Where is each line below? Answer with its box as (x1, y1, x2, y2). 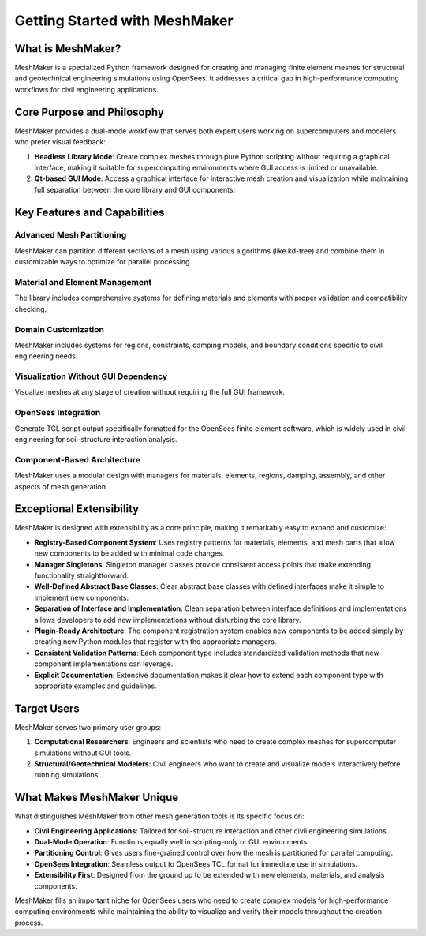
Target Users (14, 702, 80, 715)
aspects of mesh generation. (14, 481, 108, 491)
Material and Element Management (14, 277, 152, 288)
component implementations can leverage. (34, 659, 174, 668)
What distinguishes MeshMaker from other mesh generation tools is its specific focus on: (14, 811, 305, 821)
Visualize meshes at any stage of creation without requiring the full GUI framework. (14, 388, 286, 397)
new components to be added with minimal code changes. (34, 548, 225, 558)
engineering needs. (14, 351, 78, 361)
